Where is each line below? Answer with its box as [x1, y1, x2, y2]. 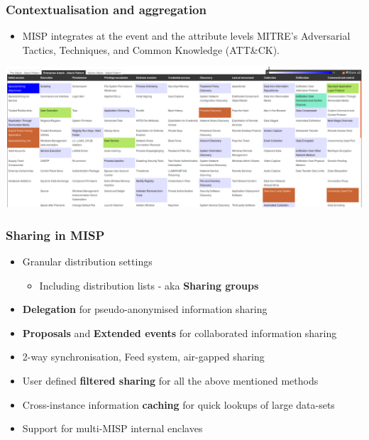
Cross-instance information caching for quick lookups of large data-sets [22, 397, 335, 412]
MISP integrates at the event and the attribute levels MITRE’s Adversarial [22, 28, 351, 43]
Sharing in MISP [6, 226, 105, 243]
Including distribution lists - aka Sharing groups [39, 277, 259, 292]
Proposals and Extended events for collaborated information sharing [22, 325, 337, 340]
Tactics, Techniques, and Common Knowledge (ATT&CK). [22, 42, 280, 57]
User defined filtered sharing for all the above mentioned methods [22, 373, 319, 388]
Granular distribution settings [22, 254, 153, 269]
